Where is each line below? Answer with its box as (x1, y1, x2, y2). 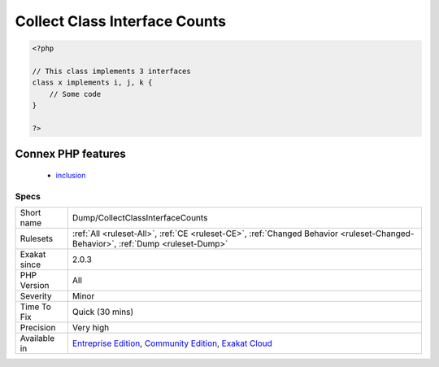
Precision (20, 322, 56, 334)
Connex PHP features (15, 147, 126, 161)
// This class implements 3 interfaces (32, 66, 191, 76)
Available (20, 333, 55, 344)
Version (20, 280, 50, 291)
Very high (72, 322, 110, 334)
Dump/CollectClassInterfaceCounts (72, 212, 208, 224)
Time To (20, 301, 52, 312)
